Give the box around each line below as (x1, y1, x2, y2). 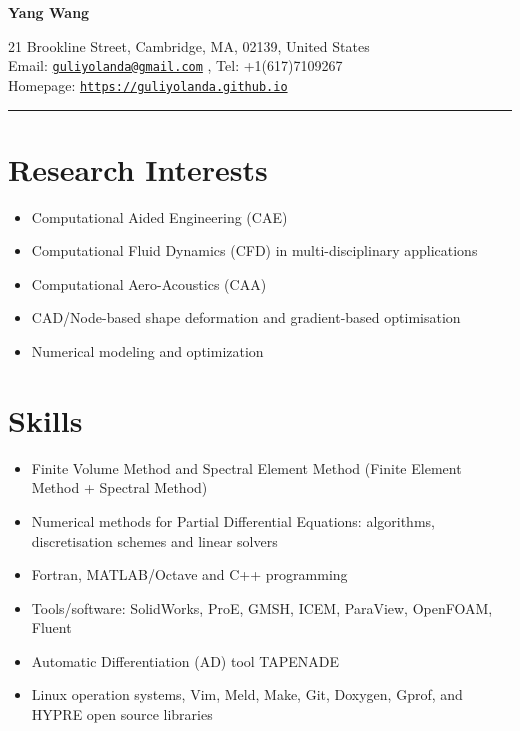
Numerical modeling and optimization (31, 341, 264, 361)
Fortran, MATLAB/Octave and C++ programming (31, 564, 348, 585)
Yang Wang (8, 2, 90, 22)
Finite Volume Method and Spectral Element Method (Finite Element (31, 457, 462, 478)
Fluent (31, 617, 72, 638)
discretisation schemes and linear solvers (31, 530, 278, 551)
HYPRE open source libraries (31, 704, 213, 725)
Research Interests (8, 148, 268, 189)
